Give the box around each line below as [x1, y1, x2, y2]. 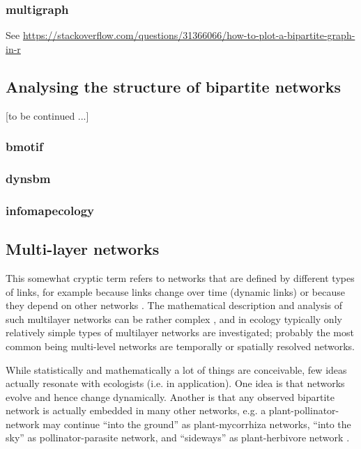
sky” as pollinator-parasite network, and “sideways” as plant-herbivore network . [6, 430, 350, 445]
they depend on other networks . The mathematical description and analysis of [6, 298, 343, 313]
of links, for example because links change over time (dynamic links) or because [6, 284, 345, 299]
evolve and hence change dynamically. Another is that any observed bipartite [6, 389, 335, 404]
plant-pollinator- [268, 403, 339, 418]
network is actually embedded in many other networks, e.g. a [6, 403, 266, 418]
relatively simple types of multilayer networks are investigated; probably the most [6, 325, 354, 340]
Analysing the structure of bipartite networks [6, 75, 341, 97]
